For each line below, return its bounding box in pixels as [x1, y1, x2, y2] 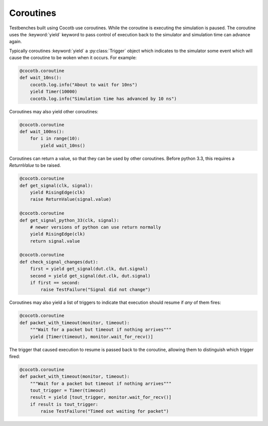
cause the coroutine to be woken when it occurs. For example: [9, 55, 137, 61]
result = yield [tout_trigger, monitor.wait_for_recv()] [30, 395, 172, 400]
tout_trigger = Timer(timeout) [30, 388, 106, 393]
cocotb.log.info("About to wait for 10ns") [30, 82, 137, 87]
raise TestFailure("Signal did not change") [40, 287, 151, 292]
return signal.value [30, 238, 80, 244]
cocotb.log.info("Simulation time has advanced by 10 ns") [30, 96, 177, 101]
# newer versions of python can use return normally [30, 224, 161, 230]
